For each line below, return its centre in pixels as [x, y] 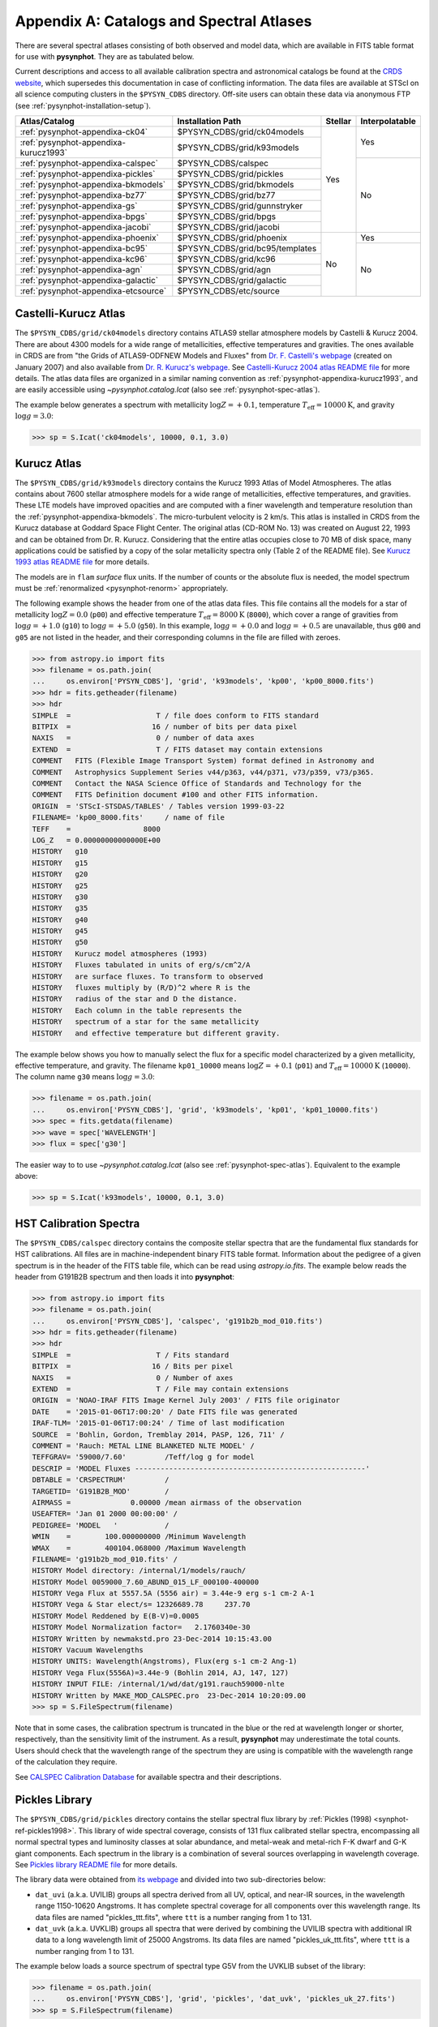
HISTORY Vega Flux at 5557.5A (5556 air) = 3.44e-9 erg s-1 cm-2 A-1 [173, 1594]
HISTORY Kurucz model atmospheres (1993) [120, 954]
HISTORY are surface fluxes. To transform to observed [148, 976]
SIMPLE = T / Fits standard [131, 1355]
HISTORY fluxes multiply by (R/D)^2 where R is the [141, 988]
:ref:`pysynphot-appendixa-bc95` [84, 248]
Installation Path [209, 121]
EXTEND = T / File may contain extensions [161, 1389]
